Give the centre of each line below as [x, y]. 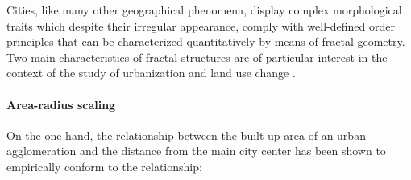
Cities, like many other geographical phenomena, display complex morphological [204, 10]
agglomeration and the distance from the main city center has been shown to [196, 151]
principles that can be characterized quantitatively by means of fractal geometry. [206, 41]
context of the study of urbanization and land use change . [151, 73]
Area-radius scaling [61, 104]
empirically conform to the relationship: [104, 166]
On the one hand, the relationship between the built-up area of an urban [186, 135]
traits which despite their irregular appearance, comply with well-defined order [201, 25]
